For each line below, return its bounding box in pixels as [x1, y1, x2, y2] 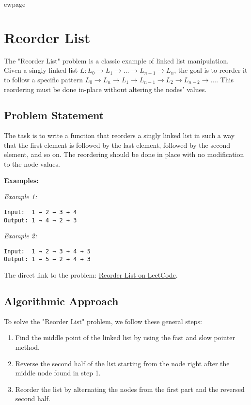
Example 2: [4, 231, 37, 241]
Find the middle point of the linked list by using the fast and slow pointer [15, 332, 235, 343]
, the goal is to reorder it [174, 65, 248, 75]
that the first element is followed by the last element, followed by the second [4, 140, 230, 150]
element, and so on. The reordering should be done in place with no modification [4, 149, 244, 159]
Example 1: [4, 191, 37, 202]
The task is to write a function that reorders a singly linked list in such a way [4, 130, 235, 140]
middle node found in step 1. [15, 368, 101, 378]
